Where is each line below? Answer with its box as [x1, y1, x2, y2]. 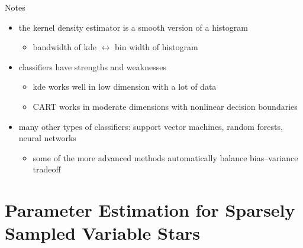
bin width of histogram [115, 41, 198, 53]
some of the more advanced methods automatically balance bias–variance [33, 151, 298, 164]
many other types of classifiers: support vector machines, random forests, [18, 120, 283, 132]
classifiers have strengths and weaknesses [18, 60, 166, 73]
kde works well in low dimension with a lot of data [33, 80, 217, 93]
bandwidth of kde [33, 41, 96, 53]
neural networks [18, 132, 76, 144]
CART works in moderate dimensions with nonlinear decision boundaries [33, 100, 298, 112]
